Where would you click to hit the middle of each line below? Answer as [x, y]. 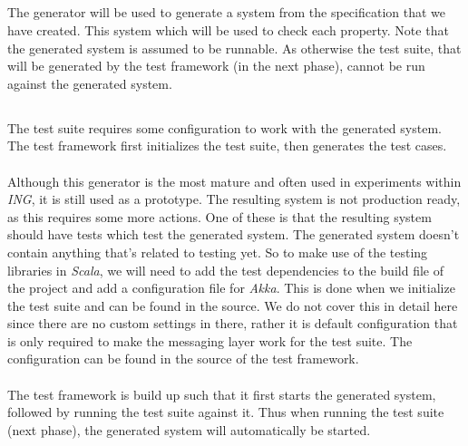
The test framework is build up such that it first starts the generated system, [222, 394]
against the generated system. [90, 83]
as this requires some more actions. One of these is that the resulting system [219, 216]
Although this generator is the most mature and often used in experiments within [234, 181]
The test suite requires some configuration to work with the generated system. [224, 127]
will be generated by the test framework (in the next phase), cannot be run [216, 66]
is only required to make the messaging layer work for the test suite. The [210, 340]
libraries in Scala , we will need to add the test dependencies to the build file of [225, 270]
